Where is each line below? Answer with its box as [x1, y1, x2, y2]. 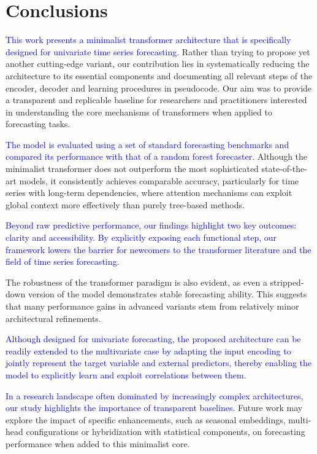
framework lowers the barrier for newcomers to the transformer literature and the [6, 243, 311, 256]
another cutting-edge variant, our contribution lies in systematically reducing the [6, 57, 310, 70]
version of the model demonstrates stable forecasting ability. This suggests [28, 288, 307, 300]
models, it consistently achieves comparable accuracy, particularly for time [19, 174, 299, 187]
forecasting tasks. [6, 117, 71, 130]
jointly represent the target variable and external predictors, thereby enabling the [6, 356, 312, 369]
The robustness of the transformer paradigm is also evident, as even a [6, 275, 267, 288]
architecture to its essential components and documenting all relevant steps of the [6, 69, 313, 82]
